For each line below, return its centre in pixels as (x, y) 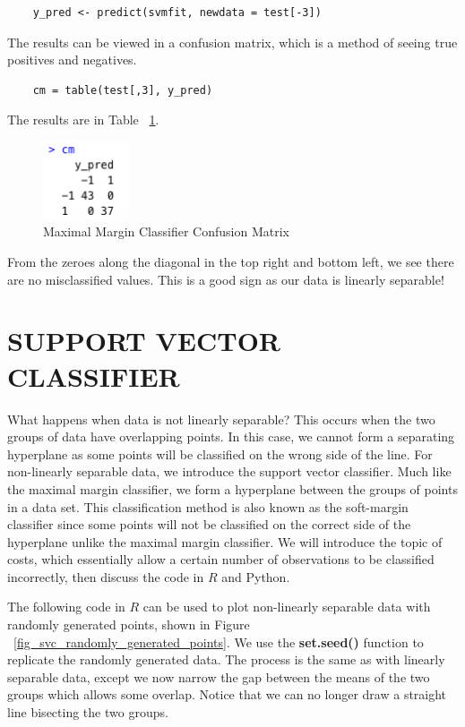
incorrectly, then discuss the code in (106, 576)
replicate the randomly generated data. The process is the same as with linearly (226, 659)
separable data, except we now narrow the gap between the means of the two (219, 676)
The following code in (66, 607)
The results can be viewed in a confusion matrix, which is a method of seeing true (232, 42)
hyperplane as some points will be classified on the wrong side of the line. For (220, 453)
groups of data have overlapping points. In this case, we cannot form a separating (231, 436)
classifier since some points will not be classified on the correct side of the (209, 524)
